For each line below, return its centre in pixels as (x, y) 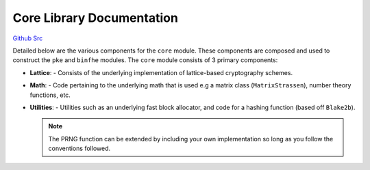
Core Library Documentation (95, 18)
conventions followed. (79, 148)
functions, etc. (50, 95)
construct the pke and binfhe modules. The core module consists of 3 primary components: (145, 60)
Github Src (28, 38)
